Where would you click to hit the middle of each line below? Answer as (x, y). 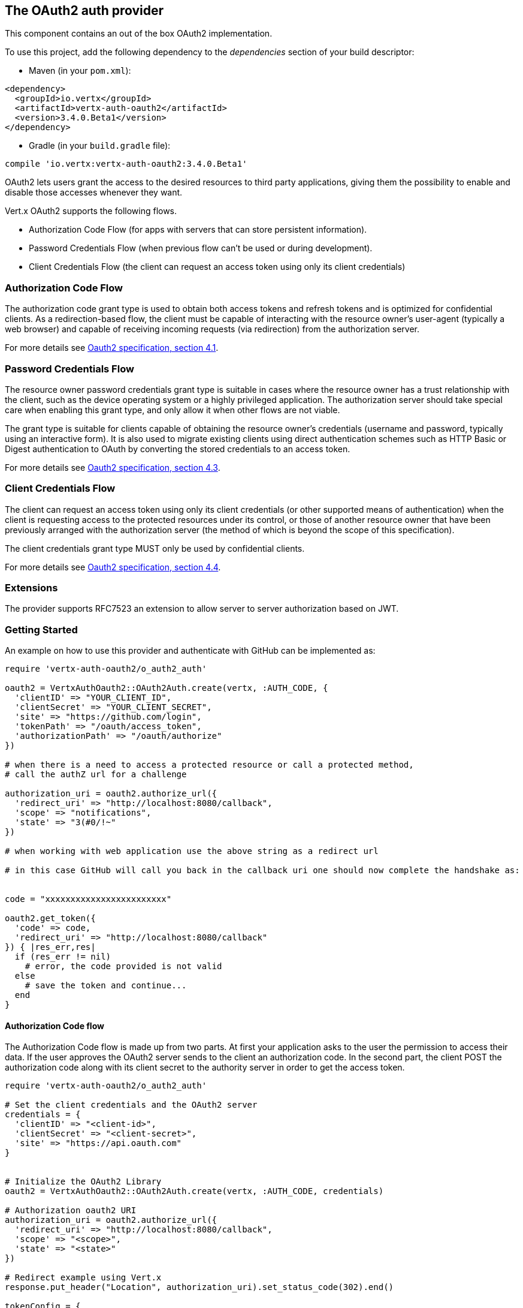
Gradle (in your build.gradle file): (100, 146)
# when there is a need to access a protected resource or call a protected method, (209, 765)
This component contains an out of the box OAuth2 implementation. (139, 34)
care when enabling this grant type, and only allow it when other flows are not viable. (173, 410)
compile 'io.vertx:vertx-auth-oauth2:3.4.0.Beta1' (126, 164)
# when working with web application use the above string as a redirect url (192, 851)
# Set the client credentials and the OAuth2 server (131, 1105)
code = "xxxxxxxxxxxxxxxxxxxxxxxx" (88, 899)
